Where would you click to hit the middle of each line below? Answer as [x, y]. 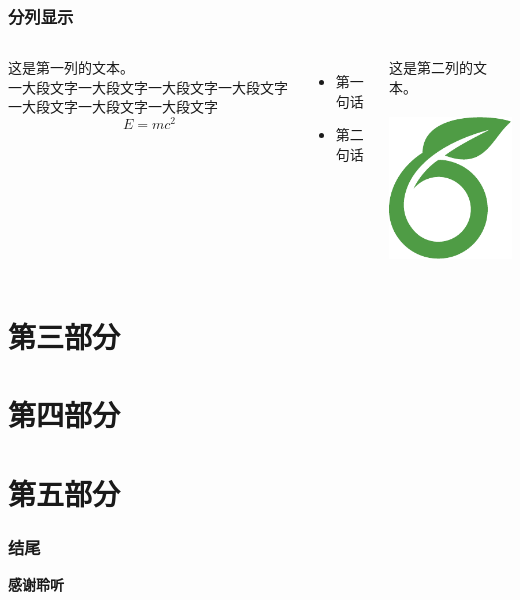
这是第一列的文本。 [71, 67]
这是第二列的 [431, 67]
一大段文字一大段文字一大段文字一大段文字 [148, 86]
